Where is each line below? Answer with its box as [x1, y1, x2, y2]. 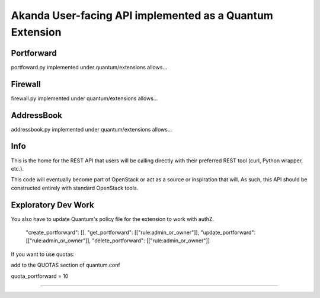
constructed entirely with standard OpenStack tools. [11, 184, 139, 191]
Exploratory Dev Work [11, 200, 94, 210]
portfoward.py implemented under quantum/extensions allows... [11, 63, 168, 71]
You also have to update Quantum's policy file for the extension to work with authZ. [11, 215, 215, 222]
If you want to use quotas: [11, 251, 75, 258]
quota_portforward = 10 [11, 273, 69, 280]
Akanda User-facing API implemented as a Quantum [11, 9, 274, 22]
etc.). [11, 165, 24, 172]
